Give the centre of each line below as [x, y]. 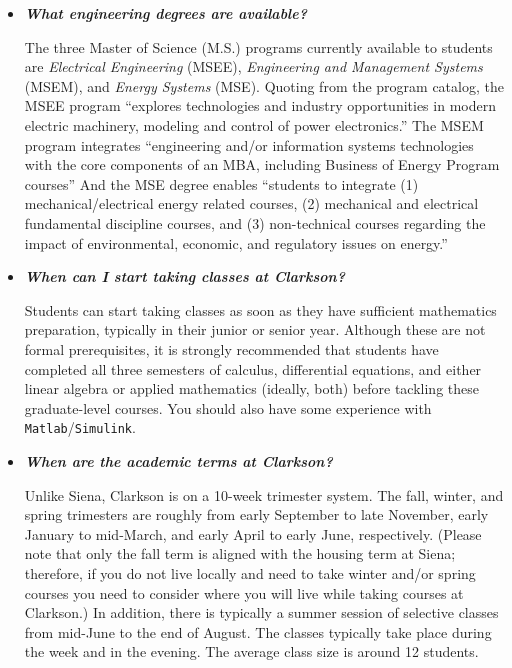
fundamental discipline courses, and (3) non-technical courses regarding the [255, 222]
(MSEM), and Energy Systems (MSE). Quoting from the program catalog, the [264, 85]
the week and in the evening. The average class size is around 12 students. [251, 651]
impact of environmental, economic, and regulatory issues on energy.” [236, 242]
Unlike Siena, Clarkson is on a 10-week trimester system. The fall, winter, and [264, 494]
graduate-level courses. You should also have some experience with [228, 407]
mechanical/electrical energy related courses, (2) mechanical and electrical [251, 203]
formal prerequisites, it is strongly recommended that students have [231, 348]
